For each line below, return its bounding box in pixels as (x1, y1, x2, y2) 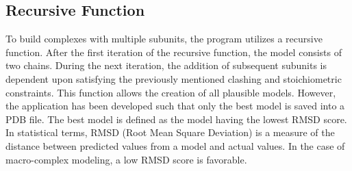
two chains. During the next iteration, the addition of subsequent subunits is (5, 58, 327, 73)
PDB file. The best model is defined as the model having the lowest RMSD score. (5, 111, 347, 126)
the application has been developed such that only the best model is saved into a (5, 98, 345, 113)
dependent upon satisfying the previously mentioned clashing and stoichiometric (5, 71, 342, 85)
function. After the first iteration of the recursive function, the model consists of (5, 44, 342, 59)
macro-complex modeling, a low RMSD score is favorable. (5, 152, 247, 166)
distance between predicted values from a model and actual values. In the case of (5, 138, 345, 153)
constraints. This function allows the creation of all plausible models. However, (5, 85, 336, 99)
